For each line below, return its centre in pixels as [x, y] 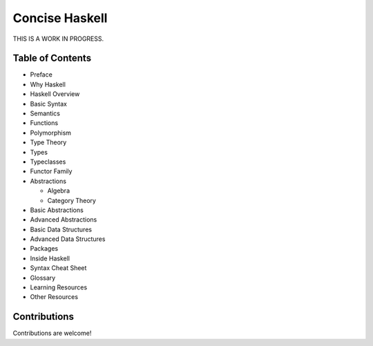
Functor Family [51, 171]
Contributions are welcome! [52, 333]
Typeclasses [48, 162]
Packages [44, 249]
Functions [44, 123]
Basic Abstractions [57, 210]
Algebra [59, 191]
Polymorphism [51, 133]
